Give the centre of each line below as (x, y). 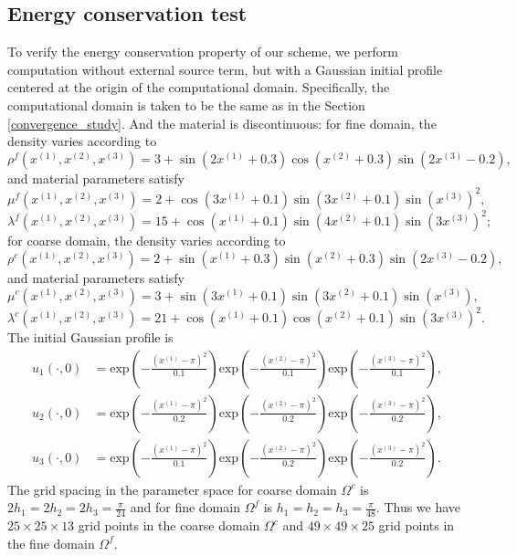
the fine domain (51, 543)
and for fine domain (185, 507)
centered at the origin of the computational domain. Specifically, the (199, 87)
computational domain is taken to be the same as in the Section (186, 105)
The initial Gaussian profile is (90, 337)
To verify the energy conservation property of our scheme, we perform (203, 52)
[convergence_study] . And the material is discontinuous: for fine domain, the (222, 123)
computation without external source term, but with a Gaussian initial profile (225, 69)
